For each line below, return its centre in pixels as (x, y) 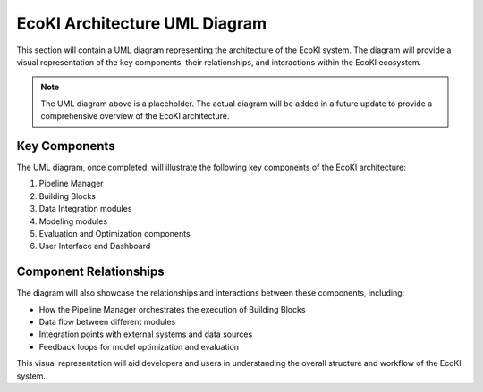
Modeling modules (73, 221)
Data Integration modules (85, 209)
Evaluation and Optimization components (115, 233)
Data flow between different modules (107, 322)
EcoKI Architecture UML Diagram (142, 23)
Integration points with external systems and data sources (146, 334)
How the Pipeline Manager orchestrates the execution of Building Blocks (172, 309)
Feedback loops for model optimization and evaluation (139, 346)
